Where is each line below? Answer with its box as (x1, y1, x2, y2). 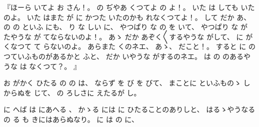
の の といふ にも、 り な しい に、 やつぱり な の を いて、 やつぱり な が (3, 21, 247, 32)
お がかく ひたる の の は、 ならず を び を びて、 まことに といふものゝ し (3, 77, 250, 88)
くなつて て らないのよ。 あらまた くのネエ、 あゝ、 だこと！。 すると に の (3, 41, 255, 51)
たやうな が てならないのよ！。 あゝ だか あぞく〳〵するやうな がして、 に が (3, 31, 253, 41)
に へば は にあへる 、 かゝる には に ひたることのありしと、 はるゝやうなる (3, 104, 255, 114)
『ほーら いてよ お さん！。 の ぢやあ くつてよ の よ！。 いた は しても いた (3, 2, 255, 12)
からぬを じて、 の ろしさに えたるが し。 (3, 87, 141, 97)
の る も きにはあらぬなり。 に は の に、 (3, 113, 138, 124)
